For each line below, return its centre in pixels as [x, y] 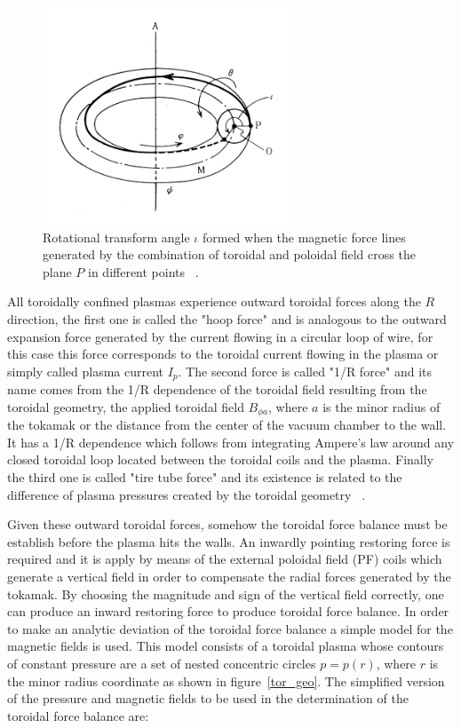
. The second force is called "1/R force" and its [305, 371]
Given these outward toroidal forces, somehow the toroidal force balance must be [227, 524]
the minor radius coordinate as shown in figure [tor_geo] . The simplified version [226, 681]
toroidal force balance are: [78, 715]
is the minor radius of [382, 406]
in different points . [143, 271]
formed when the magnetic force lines [304, 237]
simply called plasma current [86, 371]
